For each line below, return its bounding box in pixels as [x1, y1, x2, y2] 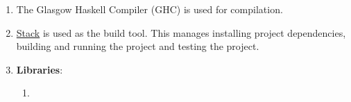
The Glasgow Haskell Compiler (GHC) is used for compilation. [16, 2, 283, 16]
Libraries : [16, 62, 63, 76]
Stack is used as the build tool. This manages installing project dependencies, [16, 25, 346, 40]
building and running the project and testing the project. [16, 39, 259, 53]
